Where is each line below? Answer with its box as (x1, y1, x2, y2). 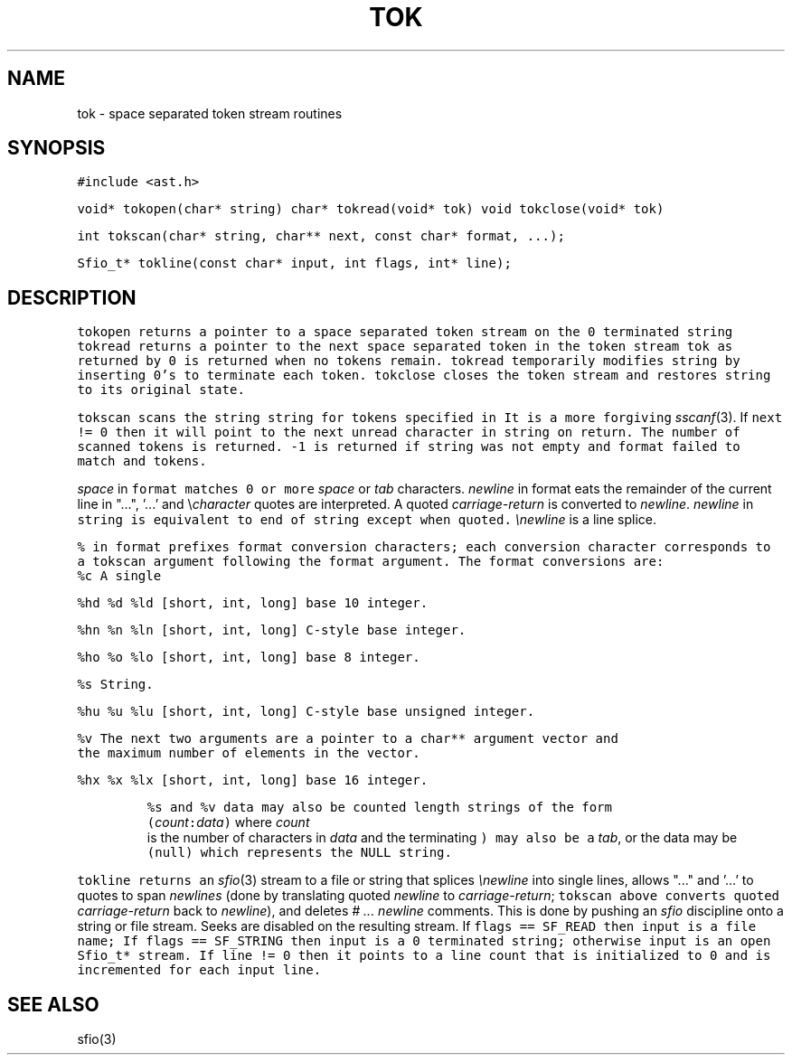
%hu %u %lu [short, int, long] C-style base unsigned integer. (77, 704, 535, 719)
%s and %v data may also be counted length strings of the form (146, 800, 612, 815)
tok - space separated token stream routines (77, 105, 343, 121)
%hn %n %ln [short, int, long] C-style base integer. (77, 623, 467, 638)
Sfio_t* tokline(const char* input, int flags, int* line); (77, 256, 512, 271)
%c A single (77, 569, 162, 584)
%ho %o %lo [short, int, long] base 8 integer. (77, 650, 420, 665)
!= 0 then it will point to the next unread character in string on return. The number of (77, 425, 740, 440)
